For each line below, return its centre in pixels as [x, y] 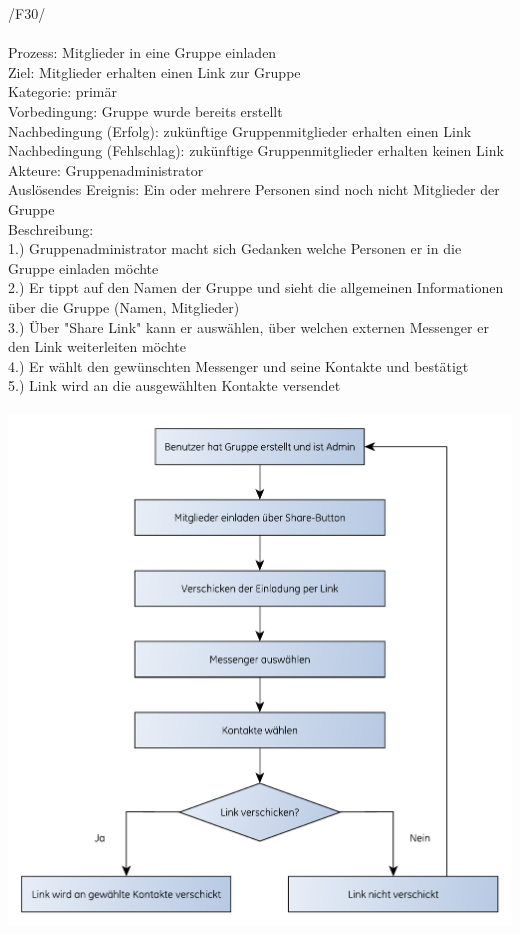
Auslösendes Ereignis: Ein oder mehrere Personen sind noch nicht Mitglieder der [254, 189]
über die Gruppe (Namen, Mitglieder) [124, 306]
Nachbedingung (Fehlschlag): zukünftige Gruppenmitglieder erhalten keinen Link [256, 150]
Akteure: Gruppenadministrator [106, 169]
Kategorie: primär [63, 91]
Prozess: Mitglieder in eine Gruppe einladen [142, 52]
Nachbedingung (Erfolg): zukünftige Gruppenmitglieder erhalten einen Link [240, 130]
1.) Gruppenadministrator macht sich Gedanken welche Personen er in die [235, 248]
